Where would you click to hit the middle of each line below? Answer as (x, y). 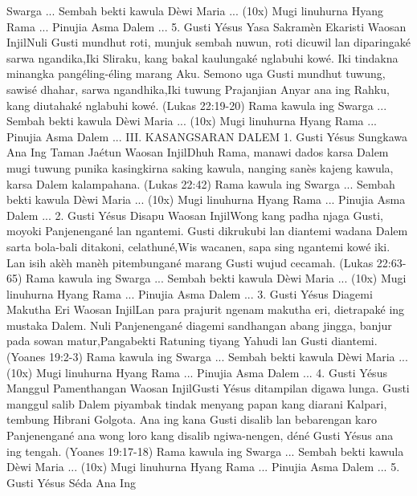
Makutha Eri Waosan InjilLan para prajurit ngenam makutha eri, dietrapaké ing (206, 309)
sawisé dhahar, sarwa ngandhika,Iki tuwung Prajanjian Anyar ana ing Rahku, (198, 89)
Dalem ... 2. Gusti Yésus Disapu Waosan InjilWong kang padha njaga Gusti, (195, 215)
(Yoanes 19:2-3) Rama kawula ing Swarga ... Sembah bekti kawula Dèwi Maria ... (207, 357)
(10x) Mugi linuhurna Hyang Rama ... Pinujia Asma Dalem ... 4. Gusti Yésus (197, 372)
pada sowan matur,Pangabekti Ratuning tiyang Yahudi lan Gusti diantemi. (192, 341)
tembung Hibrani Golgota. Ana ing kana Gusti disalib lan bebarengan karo (192, 419)
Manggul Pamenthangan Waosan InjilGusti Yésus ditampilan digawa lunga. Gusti (208, 388)
